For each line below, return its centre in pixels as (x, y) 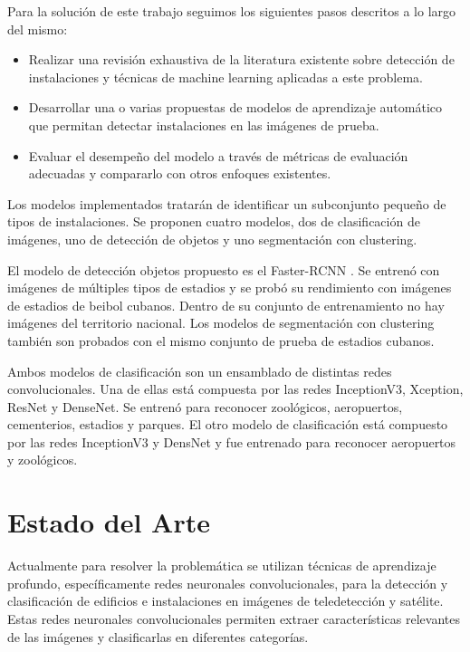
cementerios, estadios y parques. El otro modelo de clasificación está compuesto (228, 424)
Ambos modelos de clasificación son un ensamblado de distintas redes (200, 371)
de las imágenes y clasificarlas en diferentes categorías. (158, 636)
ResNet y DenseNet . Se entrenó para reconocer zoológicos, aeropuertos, (205, 406)
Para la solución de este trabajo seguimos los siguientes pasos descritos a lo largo (232, 11)
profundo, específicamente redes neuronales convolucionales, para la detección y (228, 583)
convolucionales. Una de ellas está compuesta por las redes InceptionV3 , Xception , (235, 389)
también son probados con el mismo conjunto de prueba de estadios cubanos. (221, 340)
